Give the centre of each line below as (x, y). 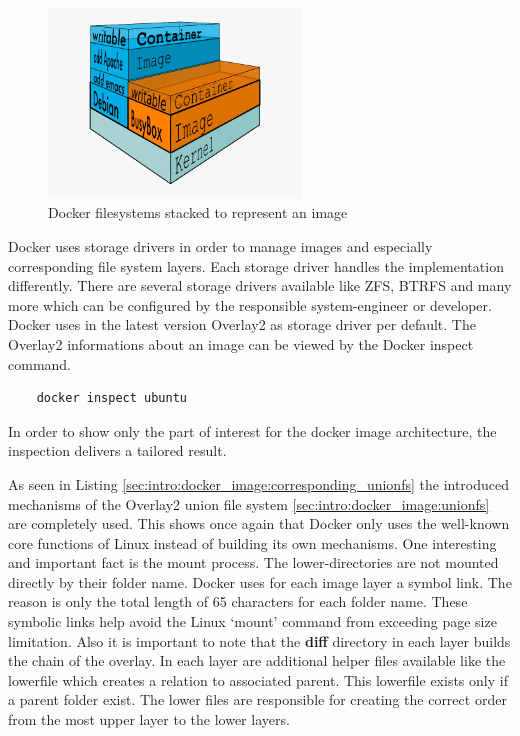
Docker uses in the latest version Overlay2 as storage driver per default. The (242, 324)
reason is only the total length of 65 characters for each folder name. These (238, 601)
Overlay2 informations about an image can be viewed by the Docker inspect (241, 343)
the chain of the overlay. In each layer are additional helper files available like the (257, 660)
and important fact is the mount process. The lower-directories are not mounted (253, 562)
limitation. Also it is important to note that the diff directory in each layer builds (259, 640)
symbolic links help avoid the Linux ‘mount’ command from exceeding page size (252, 621)
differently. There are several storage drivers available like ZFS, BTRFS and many (260, 285)
